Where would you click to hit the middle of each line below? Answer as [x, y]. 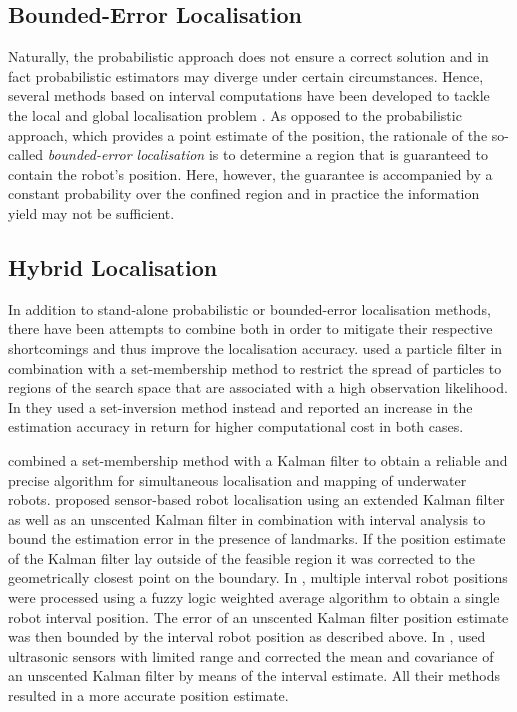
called [25, 154]
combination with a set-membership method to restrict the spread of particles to [255, 367]
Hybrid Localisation [113, 266]
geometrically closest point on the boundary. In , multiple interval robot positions [258, 577]
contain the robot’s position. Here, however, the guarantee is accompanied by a [250, 173]
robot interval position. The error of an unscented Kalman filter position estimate [258, 616]
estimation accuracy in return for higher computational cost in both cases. [236, 426]
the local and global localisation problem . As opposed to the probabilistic [235, 114]
